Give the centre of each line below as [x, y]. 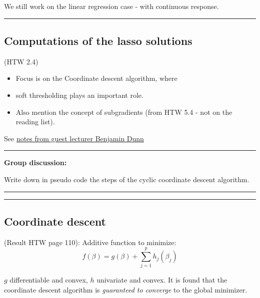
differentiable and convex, [49, 280]
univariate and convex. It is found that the [162, 280]
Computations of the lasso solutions [98, 40]
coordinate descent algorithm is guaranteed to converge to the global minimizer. [126, 290]
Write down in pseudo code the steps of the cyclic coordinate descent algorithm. [127, 179]
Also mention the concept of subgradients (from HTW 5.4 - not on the [124, 112]
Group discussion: [35, 162]
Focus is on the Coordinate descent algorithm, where [96, 78]
